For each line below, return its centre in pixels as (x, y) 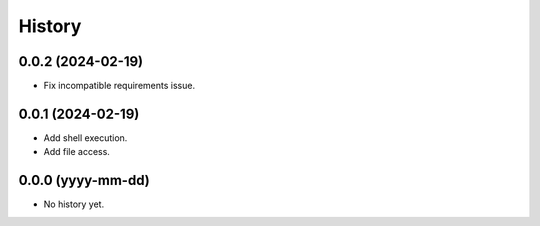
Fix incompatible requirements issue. (119, 86)
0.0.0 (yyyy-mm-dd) (84, 180)
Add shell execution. (85, 137)
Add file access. (76, 152)
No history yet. (74, 204)
